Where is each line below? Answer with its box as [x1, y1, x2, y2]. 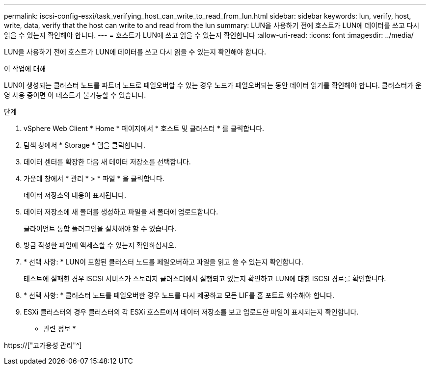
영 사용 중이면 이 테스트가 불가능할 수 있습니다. [4, 91, 146, 99]
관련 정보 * [43, 324, 76, 333]
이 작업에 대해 [4, 64, 46, 73]
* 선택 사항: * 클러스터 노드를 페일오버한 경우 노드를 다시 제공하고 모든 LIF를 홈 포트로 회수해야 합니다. [24, 291, 335, 299]
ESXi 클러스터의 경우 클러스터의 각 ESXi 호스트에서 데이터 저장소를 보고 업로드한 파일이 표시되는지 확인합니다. [24, 308, 359, 316]
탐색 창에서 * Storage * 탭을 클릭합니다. [24, 141, 145, 149]
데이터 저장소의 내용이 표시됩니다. [24, 191, 127, 199]
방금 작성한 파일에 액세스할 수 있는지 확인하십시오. [24, 241, 177, 249]
